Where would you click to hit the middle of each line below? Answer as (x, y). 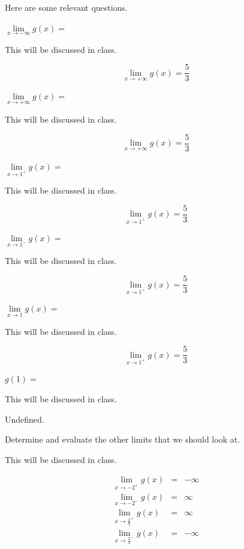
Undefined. (25, 419)
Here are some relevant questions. (66, 7)
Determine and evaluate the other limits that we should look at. (123, 439)
